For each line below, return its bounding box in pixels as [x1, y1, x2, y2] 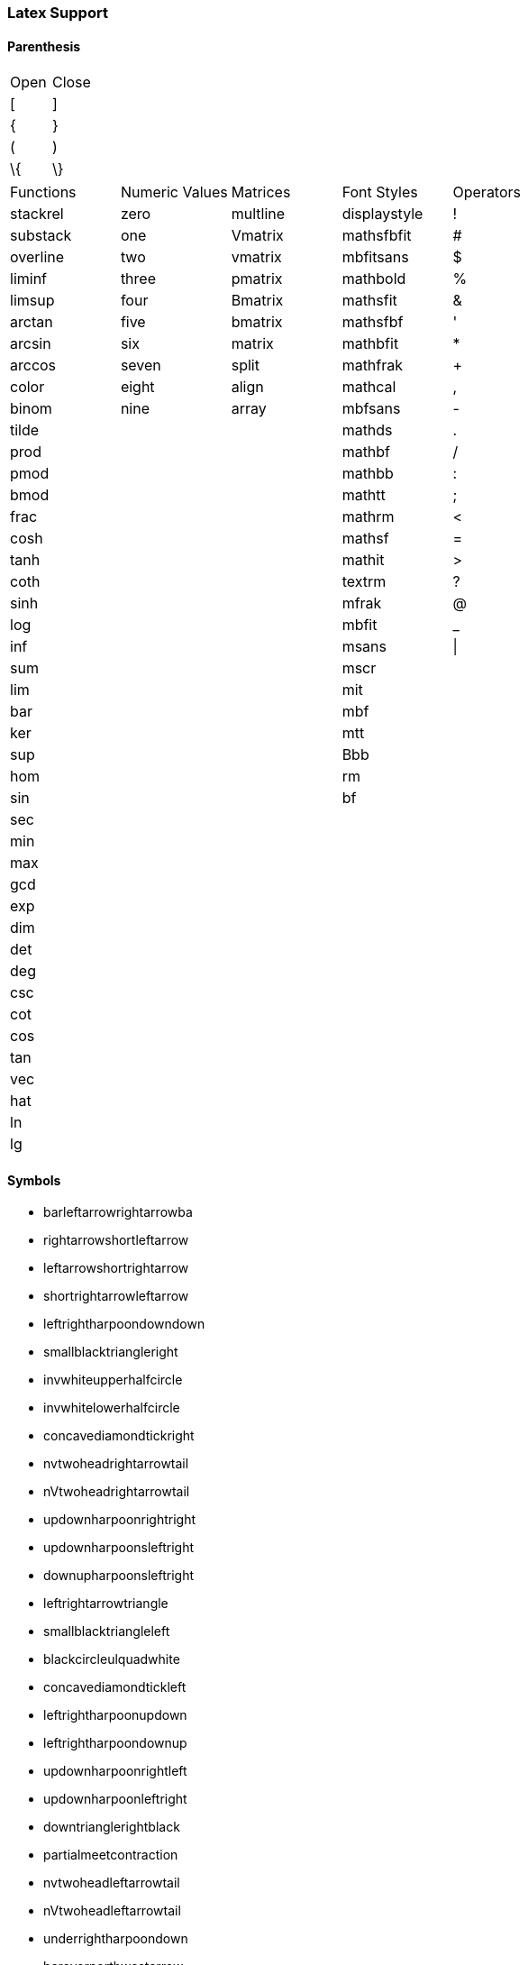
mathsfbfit [341, 226, 412, 245]
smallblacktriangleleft [43, 1623, 170, 1640]
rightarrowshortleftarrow [43, 1232, 189, 1248]
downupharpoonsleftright [43, 1567, 195, 1584]
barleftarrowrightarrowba [43, 1204, 193, 1220]
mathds [341, 421, 393, 440]
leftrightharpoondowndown [43, 1316, 205, 1332]
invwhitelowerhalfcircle [43, 1400, 180, 1416]
